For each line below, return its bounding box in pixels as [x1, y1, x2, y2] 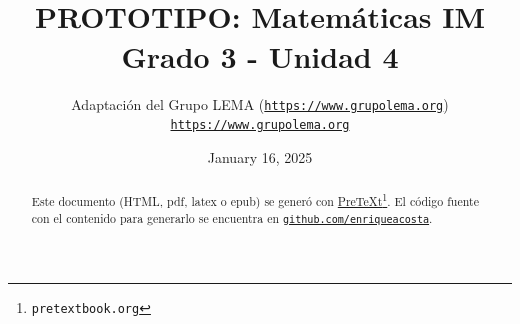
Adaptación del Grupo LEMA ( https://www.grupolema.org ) [71, 93, 449, 114]
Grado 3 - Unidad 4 [121, 35, 399, 76]
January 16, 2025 [207, 146, 313, 167]
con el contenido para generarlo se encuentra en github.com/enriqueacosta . [31, 209, 433, 226]
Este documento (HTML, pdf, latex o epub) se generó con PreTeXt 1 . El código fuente [31, 190, 479, 210]
